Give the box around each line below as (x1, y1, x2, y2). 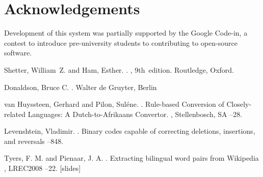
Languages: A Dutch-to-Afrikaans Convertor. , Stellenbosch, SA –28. (28, 108, 243, 119)
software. (4, 47, 32, 58)
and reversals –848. (4, 135, 64, 146)
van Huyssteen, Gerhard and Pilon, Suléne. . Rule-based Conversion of (4, 99, 224, 109)
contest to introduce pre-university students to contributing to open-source (4, 37, 238, 48)
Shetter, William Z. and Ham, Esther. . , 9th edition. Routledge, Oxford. (4, 64, 234, 75)
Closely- (226, 99, 252, 109)
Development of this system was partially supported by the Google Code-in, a (4, 27, 248, 38)
